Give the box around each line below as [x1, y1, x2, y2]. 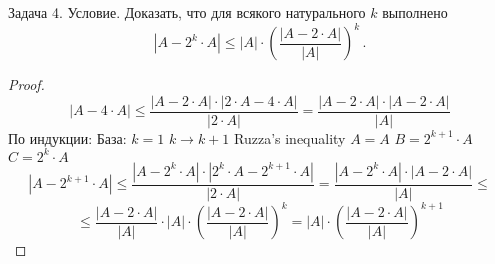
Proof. [8, 74, 45, 95]
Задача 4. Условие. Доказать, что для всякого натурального [8, 2, 366, 22]
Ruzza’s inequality [234, 127, 346, 148]
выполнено [382, 2, 448, 22]
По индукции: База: [8, 127, 127, 148]
